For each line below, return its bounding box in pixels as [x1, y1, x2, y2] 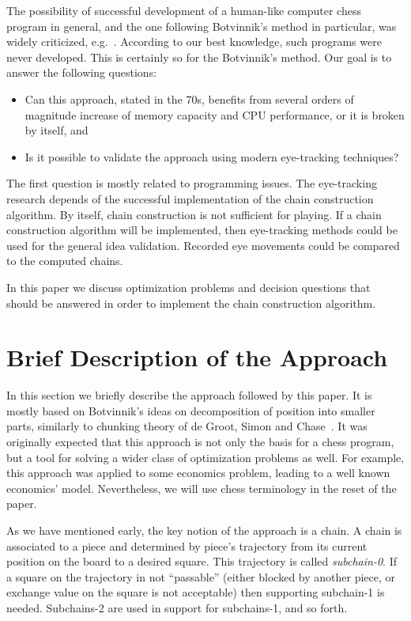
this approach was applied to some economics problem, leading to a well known [6, 464, 390, 481]
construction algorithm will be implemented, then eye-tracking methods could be [6, 222, 398, 238]
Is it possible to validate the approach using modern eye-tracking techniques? [25, 148, 399, 165]
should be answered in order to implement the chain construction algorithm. [6, 294, 376, 311]
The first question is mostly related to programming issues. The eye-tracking [6, 175, 377, 191]
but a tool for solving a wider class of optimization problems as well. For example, [6, 449, 405, 465]
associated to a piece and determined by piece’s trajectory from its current [6, 537, 368, 554]
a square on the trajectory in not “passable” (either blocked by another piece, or [6, 568, 396, 585]
